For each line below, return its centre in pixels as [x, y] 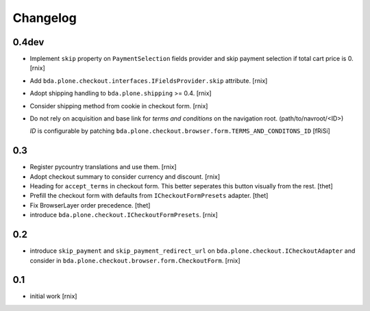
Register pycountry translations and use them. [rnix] [103, 167]
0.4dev [28, 42]
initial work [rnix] [53, 296]
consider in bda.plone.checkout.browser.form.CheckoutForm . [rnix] [135, 260]
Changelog [45, 18]
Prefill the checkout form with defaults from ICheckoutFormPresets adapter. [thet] [149, 196]
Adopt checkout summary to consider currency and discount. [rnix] [125, 176]
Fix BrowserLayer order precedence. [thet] [90, 205]
